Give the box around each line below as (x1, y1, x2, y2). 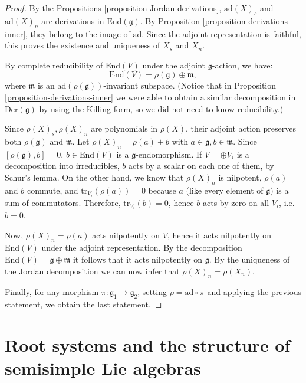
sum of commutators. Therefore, (5, 196, 121, 208)
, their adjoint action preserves (186, 122, 296, 135)
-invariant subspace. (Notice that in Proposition (103, 79, 277, 91)
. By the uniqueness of (209, 253, 290, 265)
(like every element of (186, 184, 264, 196)
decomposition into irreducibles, (5, 159, 120, 172)
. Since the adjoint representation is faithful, (142, 27, 301, 40)
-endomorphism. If (136, 148, 202, 160)
